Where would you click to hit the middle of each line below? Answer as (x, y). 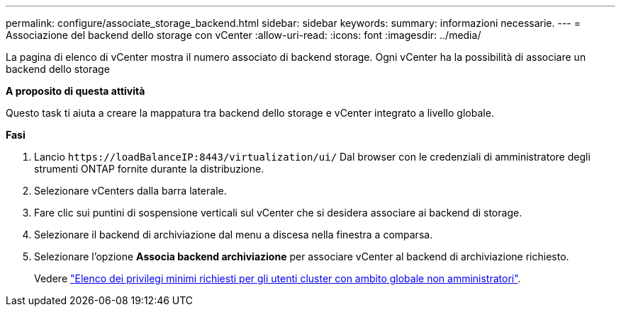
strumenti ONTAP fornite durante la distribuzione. (149, 169)
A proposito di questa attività (75, 91)
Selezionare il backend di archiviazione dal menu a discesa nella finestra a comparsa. (234, 235)
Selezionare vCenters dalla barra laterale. (130, 191)
